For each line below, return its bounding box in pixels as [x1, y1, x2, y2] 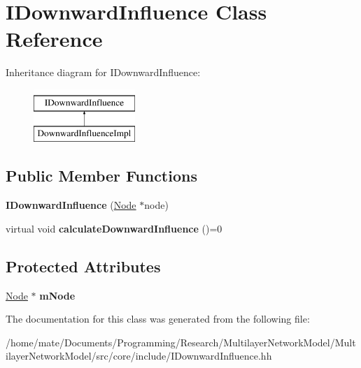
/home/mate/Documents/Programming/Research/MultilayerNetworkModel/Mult [6, 334, 356, 349]
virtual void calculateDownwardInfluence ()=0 [6, 221, 222, 235]
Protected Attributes [6, 255, 161, 277]
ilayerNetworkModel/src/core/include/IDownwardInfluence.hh [6, 348, 272, 363]
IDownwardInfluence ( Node [6, 198, 136, 212]
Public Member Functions [6, 165, 197, 186]
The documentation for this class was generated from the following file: [6, 311, 310, 326]
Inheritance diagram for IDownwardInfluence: [6, 65, 201, 80]
